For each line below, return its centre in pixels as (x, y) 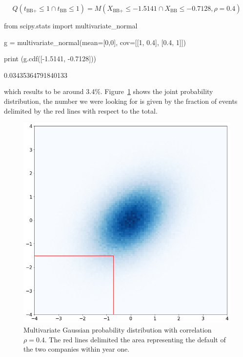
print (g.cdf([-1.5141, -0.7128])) (50, 59)
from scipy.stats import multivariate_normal (71, 25)
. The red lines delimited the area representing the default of (135, 339)
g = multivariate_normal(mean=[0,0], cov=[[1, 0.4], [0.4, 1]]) (95, 42)
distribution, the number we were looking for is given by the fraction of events (121, 101)
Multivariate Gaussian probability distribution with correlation (118, 330)
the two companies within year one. (77, 349)
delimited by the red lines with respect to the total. (81, 110)
